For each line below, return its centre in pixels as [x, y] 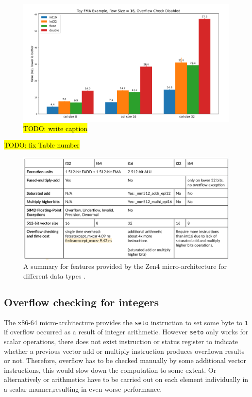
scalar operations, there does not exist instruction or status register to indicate [121, 341]
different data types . [55, 275]
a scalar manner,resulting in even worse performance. [83, 389]
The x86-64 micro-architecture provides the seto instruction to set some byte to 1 [126, 322]
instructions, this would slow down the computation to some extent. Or [110, 370]
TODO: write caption [56, 128]
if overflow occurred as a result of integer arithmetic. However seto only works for [126, 332]
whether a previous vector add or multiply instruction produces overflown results [124, 351]
